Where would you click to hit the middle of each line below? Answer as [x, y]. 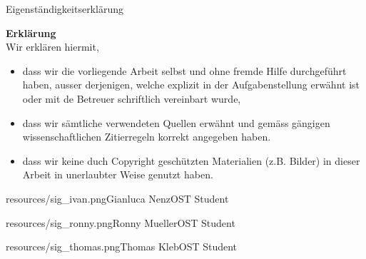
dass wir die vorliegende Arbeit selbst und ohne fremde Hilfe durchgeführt [184, 70]
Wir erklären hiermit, [52, 47]
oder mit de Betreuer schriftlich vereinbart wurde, [132, 98]
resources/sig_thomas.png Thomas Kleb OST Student [122, 247]
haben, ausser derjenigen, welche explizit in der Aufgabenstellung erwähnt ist [191, 85]
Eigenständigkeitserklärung [65, 9]
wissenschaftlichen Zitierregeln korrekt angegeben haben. [147, 137]
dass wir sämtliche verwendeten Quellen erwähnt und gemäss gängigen [176, 122]
